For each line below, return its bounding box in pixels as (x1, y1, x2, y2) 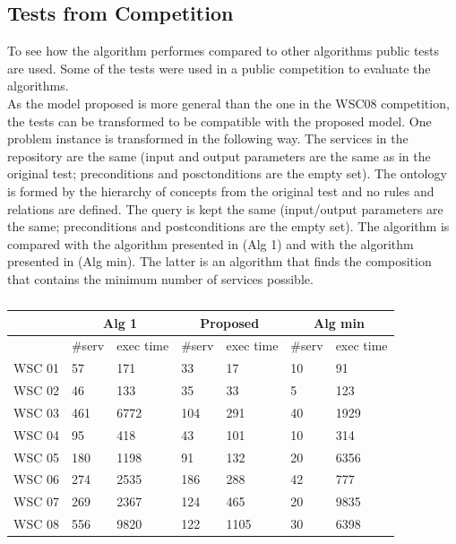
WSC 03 (13, 402, 59, 421)
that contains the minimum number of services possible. (7, 269, 314, 288)
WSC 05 (13, 447, 59, 466)
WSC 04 (13, 425, 59, 444)
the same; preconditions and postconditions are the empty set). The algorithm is (7, 217, 450, 236)
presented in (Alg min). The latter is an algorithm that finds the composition (7, 252, 432, 271)
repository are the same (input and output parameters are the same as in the (7, 146, 431, 165)
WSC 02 (13, 381, 59, 400)
